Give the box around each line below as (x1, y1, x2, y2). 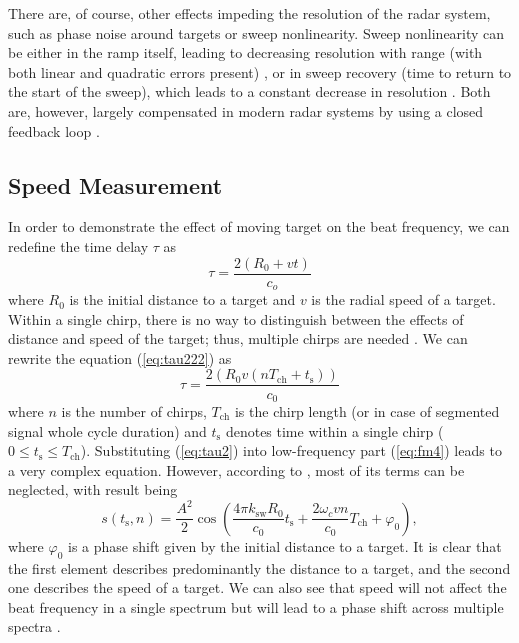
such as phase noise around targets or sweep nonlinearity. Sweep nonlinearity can (8, 22, 505, 43)
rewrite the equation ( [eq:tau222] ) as (8, 347, 232, 368)
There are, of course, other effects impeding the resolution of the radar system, (8, 3, 491, 23)
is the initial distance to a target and (69, 289, 296, 310)
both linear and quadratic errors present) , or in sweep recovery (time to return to (8, 61, 512, 82)
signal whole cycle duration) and (8, 420, 207, 441)
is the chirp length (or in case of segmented (234, 400, 500, 421)
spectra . (8, 616, 61, 637)
